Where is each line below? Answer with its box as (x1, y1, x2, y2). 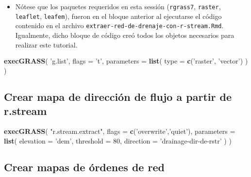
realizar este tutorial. (15, 39, 78, 49)
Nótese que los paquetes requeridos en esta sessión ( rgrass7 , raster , (15, 1, 221, 11)
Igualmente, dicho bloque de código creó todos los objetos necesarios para (15, 30, 234, 40)
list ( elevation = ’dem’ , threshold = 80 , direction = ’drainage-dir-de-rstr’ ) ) (4, 135, 232, 145)
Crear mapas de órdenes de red (4, 159, 165, 174)
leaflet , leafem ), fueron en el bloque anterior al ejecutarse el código (15, 11, 222, 21)
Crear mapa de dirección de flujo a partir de (4, 89, 232, 104)
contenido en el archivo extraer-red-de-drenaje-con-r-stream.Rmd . (15, 20, 224, 31)
